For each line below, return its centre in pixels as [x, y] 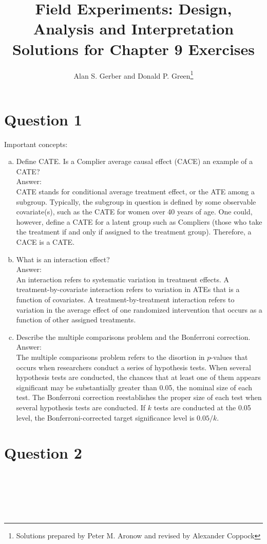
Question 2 [43, 453]
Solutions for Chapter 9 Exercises [133, 49]
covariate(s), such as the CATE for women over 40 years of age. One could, [134, 212]
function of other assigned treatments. [76, 320]
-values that [229, 357]
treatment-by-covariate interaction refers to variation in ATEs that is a [128, 289]
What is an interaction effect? [63, 259]
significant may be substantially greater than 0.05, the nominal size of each [134, 387]
